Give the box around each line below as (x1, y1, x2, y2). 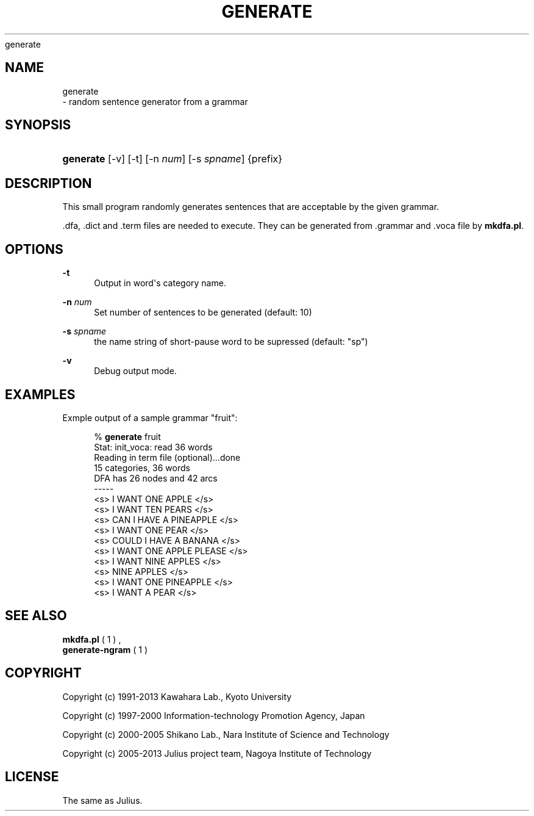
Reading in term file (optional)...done (94, 452, 241, 463)
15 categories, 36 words (94, 462, 190, 473)
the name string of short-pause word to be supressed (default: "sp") (94, 336, 368, 347)
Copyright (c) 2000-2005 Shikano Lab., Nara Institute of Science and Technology (62, 729, 390, 740)
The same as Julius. (62, 795, 143, 806)
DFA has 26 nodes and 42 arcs (94, 472, 218, 483)
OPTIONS (5, 241, 63, 257)
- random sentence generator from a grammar (62, 96, 248, 107)
